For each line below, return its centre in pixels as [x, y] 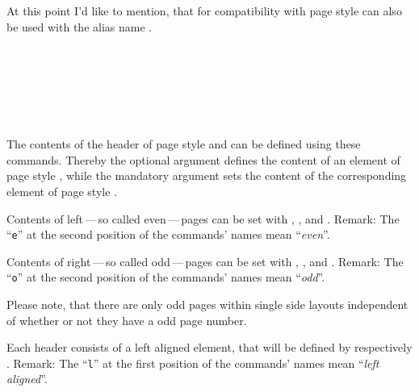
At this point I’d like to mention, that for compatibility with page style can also [204, 10]
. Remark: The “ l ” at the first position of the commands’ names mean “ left [193, 363]
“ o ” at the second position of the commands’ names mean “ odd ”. [166, 277]
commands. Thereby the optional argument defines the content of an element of [203, 159]
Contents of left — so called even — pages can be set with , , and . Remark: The [203, 218]
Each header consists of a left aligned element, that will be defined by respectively [209, 347]
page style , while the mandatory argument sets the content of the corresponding [207, 175]
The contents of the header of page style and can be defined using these [184, 144]
